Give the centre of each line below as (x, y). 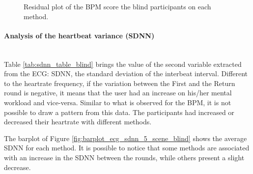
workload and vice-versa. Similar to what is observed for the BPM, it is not (118, 102)
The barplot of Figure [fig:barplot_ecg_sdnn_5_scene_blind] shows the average (126, 138)
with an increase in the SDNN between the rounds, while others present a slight (124, 157)
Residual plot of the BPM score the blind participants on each (117, 6)
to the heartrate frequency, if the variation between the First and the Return (120, 83)
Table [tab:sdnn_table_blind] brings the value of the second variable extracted (123, 64)
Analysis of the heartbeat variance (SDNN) (79, 35)
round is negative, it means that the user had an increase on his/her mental (118, 93)
